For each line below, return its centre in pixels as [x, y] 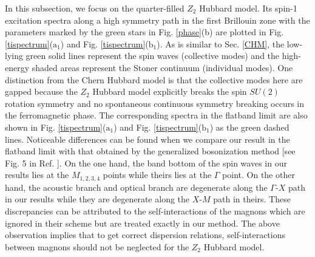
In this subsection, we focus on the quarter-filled [95, 8]
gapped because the [41, 91]
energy [17, 67]
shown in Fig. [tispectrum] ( [56, 127]
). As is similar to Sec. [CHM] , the [221, 43]
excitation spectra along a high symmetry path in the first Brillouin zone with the [157, 20]
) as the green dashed [249, 127]
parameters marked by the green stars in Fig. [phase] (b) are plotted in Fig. [144, 32]
